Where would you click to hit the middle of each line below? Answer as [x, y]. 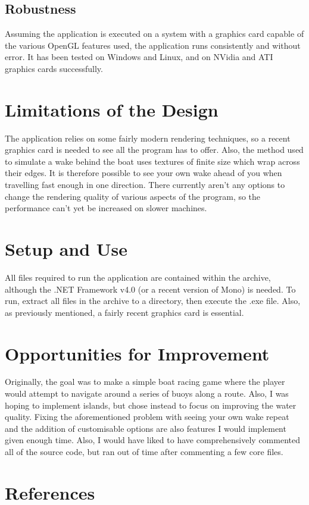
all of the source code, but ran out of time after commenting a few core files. [144, 452]
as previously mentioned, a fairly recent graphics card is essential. [124, 312]
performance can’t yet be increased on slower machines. [106, 208]
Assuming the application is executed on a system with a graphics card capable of [154, 34]
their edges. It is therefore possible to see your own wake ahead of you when [143, 173]
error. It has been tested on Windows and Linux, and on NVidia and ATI [139, 57]
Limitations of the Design [112, 109]
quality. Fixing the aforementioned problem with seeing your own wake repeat [147, 417]
